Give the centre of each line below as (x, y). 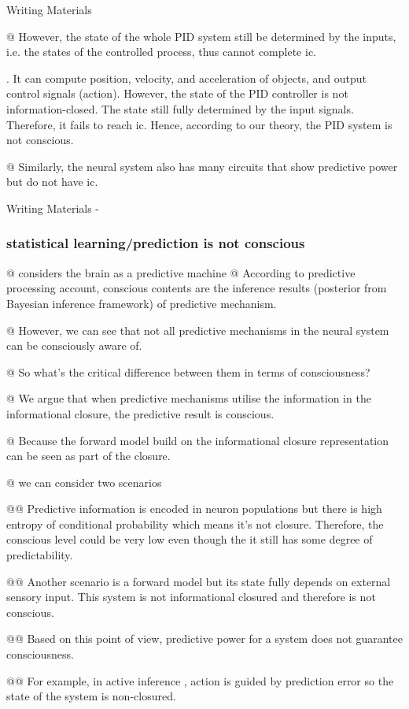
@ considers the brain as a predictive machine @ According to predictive (181, 272)
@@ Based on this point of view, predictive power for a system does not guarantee (204, 638)
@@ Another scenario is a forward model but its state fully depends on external (199, 581)
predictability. (40, 555)
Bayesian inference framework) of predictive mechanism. (142, 303)
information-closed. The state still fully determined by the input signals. (180, 108)
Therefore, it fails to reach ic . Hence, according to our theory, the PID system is (199, 124)
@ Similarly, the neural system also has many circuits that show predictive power (202, 166)
